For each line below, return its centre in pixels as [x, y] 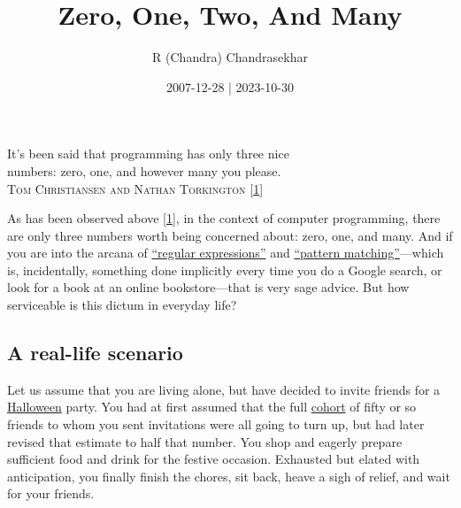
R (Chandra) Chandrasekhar [230, 57]
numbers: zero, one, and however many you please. [144, 170]
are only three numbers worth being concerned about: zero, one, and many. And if [230, 235]
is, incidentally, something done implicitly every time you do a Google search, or [225, 269]
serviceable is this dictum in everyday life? [122, 305]
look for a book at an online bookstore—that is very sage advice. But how [208, 287]
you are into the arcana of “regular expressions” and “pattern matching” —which [226, 253]
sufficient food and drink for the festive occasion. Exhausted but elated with [214, 459]
